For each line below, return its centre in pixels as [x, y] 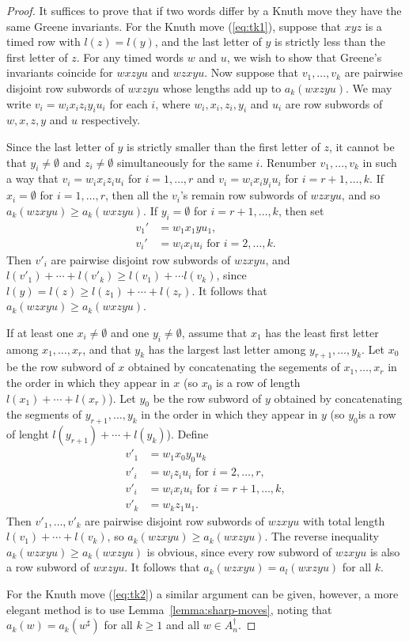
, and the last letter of [208, 42]
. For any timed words [130, 57]
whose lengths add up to [222, 87]
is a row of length [258, 383]
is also [385, 551]
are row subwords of [334, 103]
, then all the [136, 195]
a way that [32, 178]
